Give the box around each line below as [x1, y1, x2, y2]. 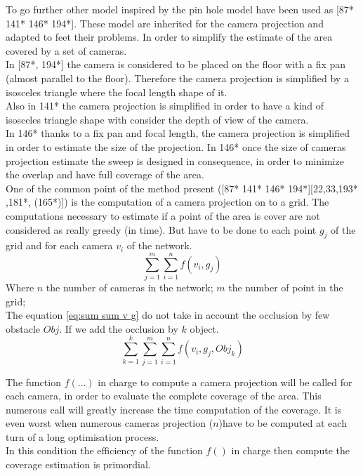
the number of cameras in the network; [46, 280, 213, 295]
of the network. [126, 238, 192, 253]
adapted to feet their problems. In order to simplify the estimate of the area [6, 29, 333, 44]
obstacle [6, 321, 41, 336]
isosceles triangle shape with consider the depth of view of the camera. [6, 112, 309, 126]
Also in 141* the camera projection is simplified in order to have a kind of [6, 98, 324, 113]
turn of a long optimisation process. [6, 429, 159, 444]
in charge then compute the [231, 443, 350, 458]
